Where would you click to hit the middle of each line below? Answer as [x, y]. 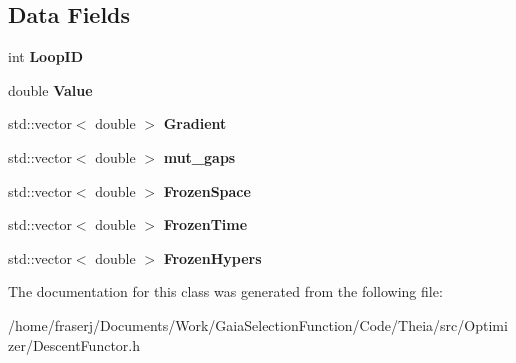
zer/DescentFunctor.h [74, 344]
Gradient [195, 123]
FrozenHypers [212, 257]
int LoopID [46, 56]
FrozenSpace [207, 190]
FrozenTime [205, 224]
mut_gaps [199, 156]
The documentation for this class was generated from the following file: [225, 291]
